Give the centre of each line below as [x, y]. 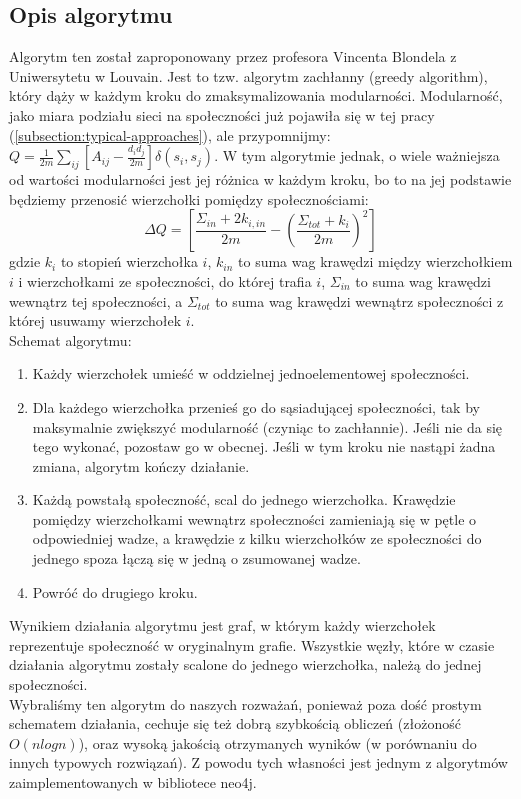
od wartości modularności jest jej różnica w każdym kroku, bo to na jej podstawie [260, 179]
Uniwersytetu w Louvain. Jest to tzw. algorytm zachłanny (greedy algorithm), [248, 75]
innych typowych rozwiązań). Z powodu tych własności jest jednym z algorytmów [258, 762]
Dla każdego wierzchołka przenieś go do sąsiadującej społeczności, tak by [256, 406]
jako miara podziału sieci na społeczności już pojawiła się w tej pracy [222, 114]
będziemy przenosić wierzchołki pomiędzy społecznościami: [189, 198]
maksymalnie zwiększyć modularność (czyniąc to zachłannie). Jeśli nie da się [267, 426]
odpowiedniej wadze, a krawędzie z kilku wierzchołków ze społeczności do [257, 538]
